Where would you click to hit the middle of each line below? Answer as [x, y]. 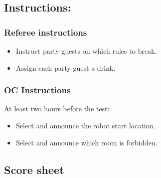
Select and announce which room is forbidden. [87, 142]
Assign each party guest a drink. [66, 67]
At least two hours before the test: [57, 109]
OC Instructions [37, 90]
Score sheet [34, 169]
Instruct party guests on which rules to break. [86, 51]
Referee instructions [46, 32]
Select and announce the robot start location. [86, 125]
